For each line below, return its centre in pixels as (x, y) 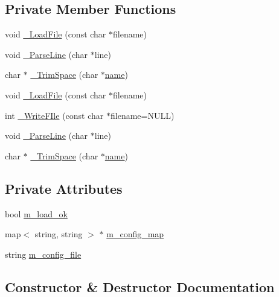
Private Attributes (64, 188)
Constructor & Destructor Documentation (140, 286)
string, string (59, 234)
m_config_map (135, 234)
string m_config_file (43, 254)
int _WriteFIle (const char (54, 115)
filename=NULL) (142, 115)
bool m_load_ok (36, 213)
